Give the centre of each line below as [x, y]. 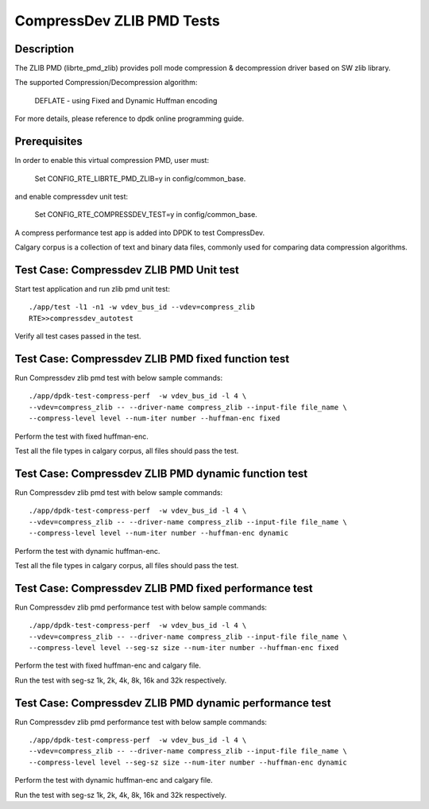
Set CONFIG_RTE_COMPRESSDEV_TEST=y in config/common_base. [146, 215]
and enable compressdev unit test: [71, 196]
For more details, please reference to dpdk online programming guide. [129, 118]
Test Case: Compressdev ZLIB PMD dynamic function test [161, 473]
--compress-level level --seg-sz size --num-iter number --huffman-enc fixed [184, 647]
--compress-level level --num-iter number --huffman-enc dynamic [159, 533]
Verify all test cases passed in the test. [78, 336]
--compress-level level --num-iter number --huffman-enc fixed [155, 418]
